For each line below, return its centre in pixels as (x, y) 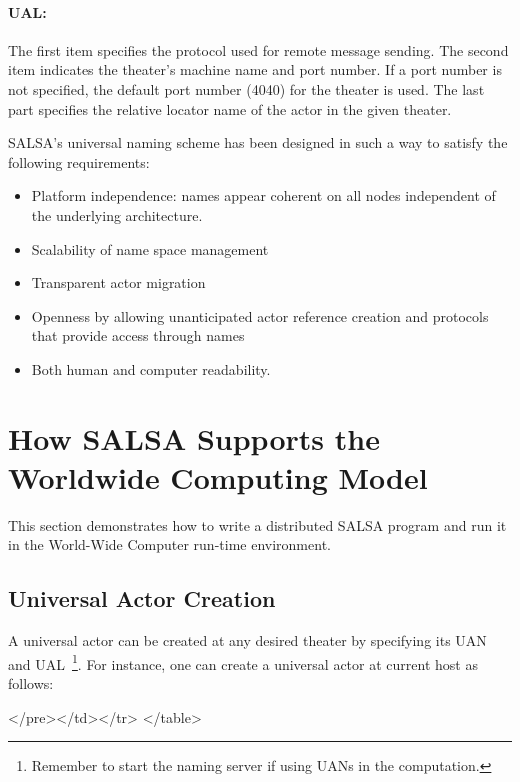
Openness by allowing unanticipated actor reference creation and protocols (260, 315)
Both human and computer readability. (151, 368)
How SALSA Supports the (194, 437)
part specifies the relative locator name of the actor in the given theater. (230, 108)
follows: (31, 683)
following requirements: (79, 161)
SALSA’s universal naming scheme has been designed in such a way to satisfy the (258, 142)
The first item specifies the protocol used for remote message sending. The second (258, 49)
